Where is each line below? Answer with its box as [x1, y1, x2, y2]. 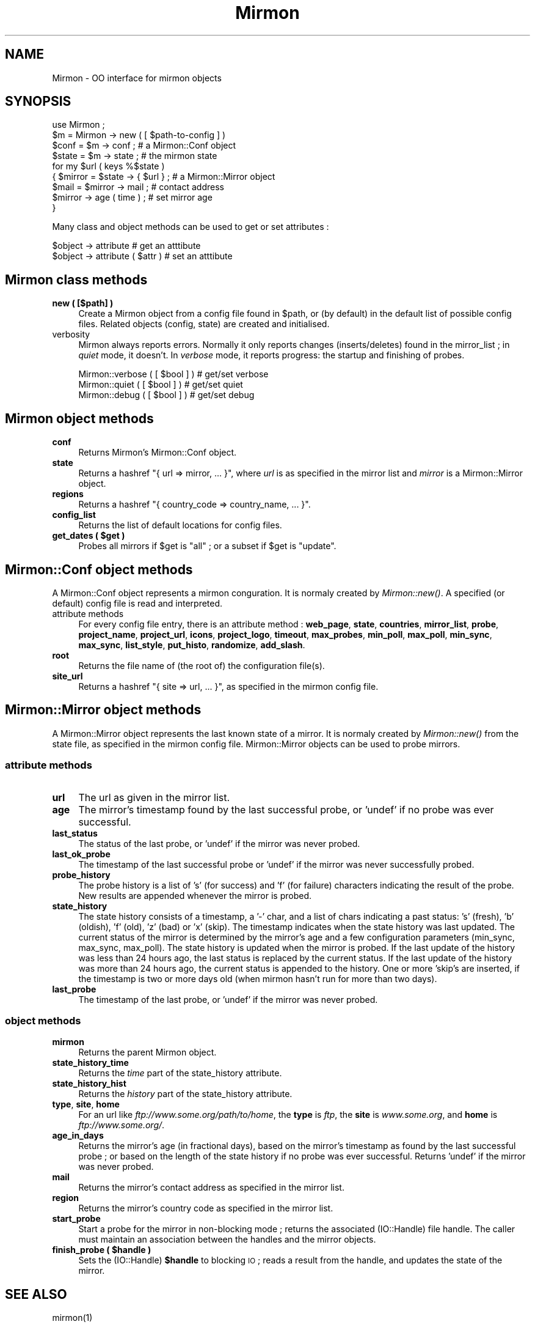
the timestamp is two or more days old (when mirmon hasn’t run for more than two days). [78, 973, 437, 984]
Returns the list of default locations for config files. [78, 520, 282, 531]
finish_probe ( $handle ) [52, 1244, 151, 1255]
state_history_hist [52, 1078, 126, 1089]
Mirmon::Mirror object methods [5, 702, 202, 718]
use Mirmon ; [52, 119, 105, 130]
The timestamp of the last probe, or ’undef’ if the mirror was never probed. [78, 994, 378, 1005]
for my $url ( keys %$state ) [52, 161, 165, 172]
